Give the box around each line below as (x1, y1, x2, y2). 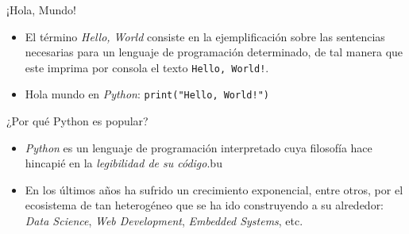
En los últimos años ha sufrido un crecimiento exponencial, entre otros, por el (25, 181, 403, 198)
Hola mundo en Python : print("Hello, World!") (25, 86, 269, 102)
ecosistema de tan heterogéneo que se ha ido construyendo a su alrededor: (25, 197, 384, 213)
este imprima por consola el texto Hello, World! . (25, 59, 269, 75)
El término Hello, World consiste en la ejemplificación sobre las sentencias (25, 28, 385, 44)
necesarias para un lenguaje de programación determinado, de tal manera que (25, 44, 403, 60)
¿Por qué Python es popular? (6, 113, 149, 129)
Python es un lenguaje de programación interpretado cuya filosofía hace (25, 139, 372, 155)
